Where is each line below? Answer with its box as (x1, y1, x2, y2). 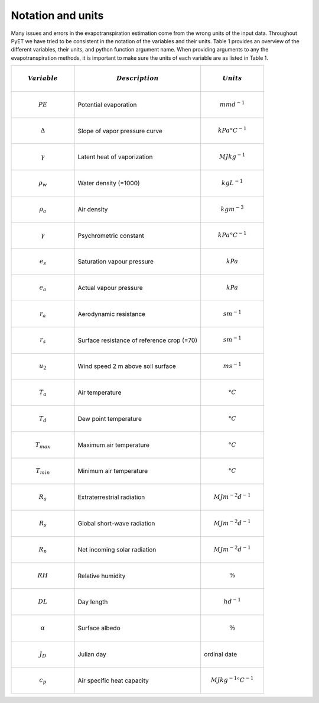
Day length (77, 598, 108, 606)
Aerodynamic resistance (77, 309, 146, 318)
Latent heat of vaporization (77, 153, 153, 161)
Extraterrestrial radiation (77, 493, 145, 501)
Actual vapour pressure (77, 284, 143, 292)
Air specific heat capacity (77, 676, 149, 685)
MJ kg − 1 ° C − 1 (210, 675, 254, 684)
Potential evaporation (77, 101, 137, 109)
